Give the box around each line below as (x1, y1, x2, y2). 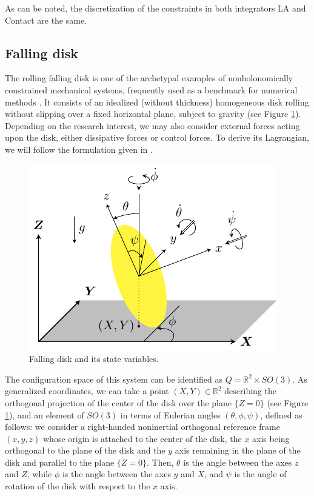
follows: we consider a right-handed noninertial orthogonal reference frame (5, 420, 280, 433)
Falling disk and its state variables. (29, 352, 159, 365)
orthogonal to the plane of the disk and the (5, 444, 165, 457)
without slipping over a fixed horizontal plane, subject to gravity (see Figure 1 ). (5, 107, 301, 120)
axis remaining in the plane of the (175, 444, 301, 457)
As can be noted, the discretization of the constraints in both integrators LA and (5, 2, 306, 14)
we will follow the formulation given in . (5, 142, 153, 155)
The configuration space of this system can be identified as (5, 372, 222, 385)
